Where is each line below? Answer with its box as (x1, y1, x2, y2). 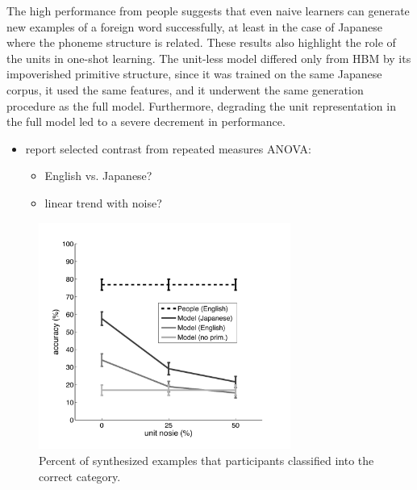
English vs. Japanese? (44, 167, 152, 184)
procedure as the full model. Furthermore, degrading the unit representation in (6, 97, 396, 114)
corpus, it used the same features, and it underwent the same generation (6, 81, 364, 98)
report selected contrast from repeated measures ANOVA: (25, 140, 311, 157)
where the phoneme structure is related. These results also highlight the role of (6, 34, 396, 51)
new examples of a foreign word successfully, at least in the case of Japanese (6, 18, 382, 35)
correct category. (39, 467, 121, 484)
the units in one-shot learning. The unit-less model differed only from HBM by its (6, 49, 411, 66)
